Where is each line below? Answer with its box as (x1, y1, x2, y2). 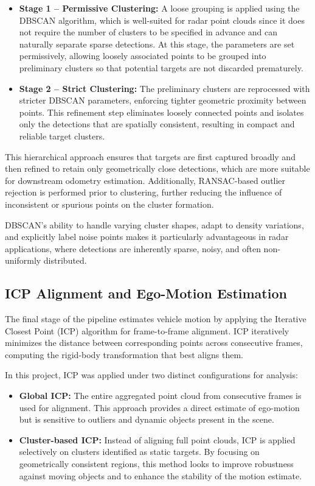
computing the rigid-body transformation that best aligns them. (5, 348, 244, 361)
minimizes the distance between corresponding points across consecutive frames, (5, 336, 303, 349)
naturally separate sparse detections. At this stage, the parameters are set (19, 37, 295, 50)
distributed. (43, 254, 87, 267)
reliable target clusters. (19, 129, 105, 142)
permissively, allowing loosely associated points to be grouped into (19, 49, 266, 62)
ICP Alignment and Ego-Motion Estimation (5, 284, 287, 303)
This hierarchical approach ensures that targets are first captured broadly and (5, 150, 296, 163)
